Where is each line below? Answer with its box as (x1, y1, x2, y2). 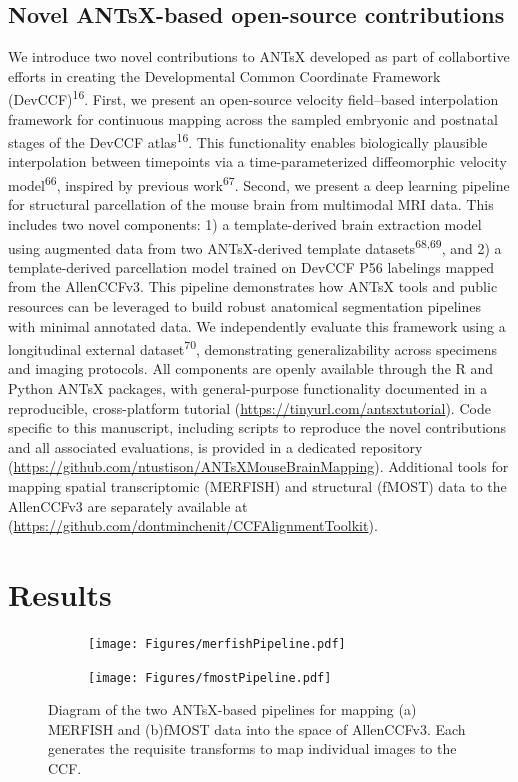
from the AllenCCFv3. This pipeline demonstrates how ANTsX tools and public (8, 276, 498, 297)
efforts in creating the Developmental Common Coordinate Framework (8, 65, 441, 86)
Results (8, 573, 112, 614)
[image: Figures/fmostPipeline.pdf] (88, 670, 332, 685)
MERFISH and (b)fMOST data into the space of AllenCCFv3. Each (48, 718, 466, 739)
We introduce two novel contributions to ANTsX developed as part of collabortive (8, 46, 510, 67)
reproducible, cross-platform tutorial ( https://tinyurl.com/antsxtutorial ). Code (8, 397, 491, 418)
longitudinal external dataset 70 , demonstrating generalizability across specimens (8, 336, 498, 359)
